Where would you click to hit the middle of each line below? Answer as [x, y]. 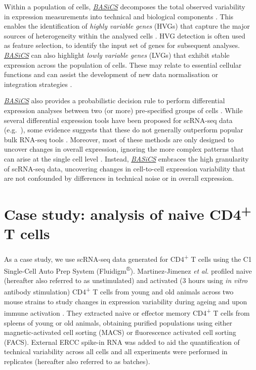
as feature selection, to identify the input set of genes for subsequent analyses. [122, 45]
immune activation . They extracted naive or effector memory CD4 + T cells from [127, 312]
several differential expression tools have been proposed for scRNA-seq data [118, 120]
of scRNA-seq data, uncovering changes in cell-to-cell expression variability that [125, 168]
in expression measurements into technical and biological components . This [119, 16]
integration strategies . [38, 84]
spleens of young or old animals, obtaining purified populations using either [118, 322]
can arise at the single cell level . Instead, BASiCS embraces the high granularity [127, 158]
